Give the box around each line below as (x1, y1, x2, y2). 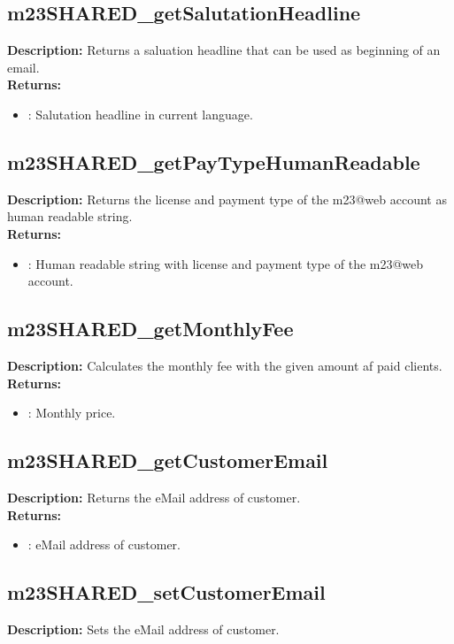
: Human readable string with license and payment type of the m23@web (27, 254, 424, 272)
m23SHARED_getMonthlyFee (7, 315, 294, 342)
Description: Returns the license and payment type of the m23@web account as (7, 189, 447, 208)
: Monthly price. (27, 403, 116, 422)
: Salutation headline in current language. (27, 104, 253, 123)
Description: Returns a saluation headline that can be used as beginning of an (7, 41, 441, 59)
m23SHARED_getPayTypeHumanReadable (7, 148, 420, 175)
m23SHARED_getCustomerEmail (7, 447, 328, 474)
